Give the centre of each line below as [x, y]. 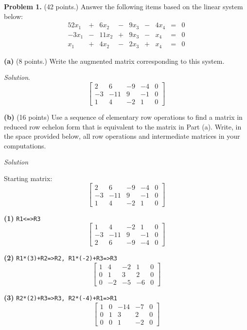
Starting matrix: [28, 178]
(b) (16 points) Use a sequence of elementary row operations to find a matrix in [123, 117]
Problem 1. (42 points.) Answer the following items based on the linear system [123, 6]
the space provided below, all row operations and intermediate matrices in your [122, 136]
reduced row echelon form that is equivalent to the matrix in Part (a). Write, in [123, 126]
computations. [25, 145]
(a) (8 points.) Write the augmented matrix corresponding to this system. [114, 61]
